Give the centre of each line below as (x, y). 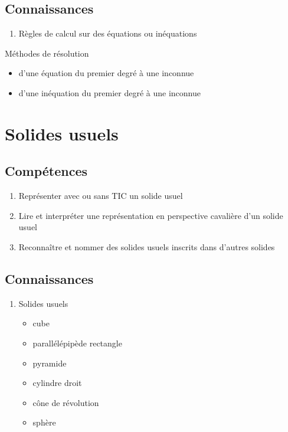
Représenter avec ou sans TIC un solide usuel (101, 196)
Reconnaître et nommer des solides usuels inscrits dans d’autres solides (147, 246)
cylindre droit (57, 383)
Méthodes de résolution (47, 53)
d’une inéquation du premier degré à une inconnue (109, 92)
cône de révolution (66, 402)
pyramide (50, 363)
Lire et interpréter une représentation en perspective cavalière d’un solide (151, 215)
